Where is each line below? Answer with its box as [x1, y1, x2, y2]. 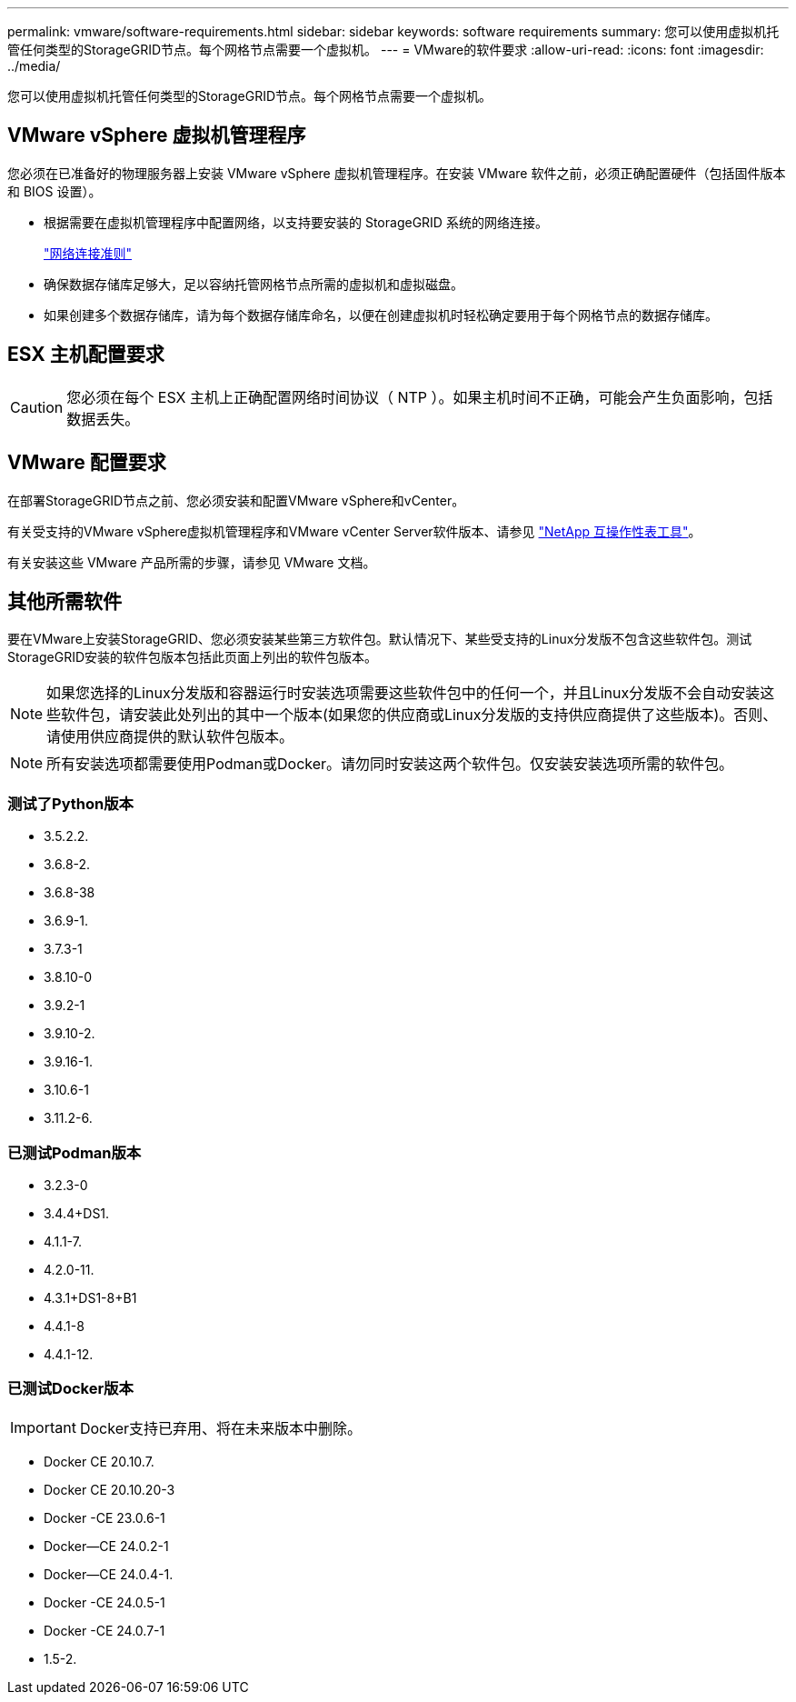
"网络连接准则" [44, 245, 133, 261]
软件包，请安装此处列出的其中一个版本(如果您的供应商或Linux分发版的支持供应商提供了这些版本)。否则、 [61, 706, 778, 725]
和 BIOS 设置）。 [7, 183, 102, 199]
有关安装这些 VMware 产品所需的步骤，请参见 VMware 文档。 [7, 554, 376, 570]
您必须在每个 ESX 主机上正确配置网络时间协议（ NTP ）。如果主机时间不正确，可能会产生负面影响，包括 [66, 387, 773, 406]
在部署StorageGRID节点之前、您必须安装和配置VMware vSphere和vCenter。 [7, 492, 465, 508]
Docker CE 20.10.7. [44, 1453, 154, 1469]
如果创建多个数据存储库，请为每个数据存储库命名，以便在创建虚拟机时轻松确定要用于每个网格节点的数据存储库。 [44, 306, 718, 323]
